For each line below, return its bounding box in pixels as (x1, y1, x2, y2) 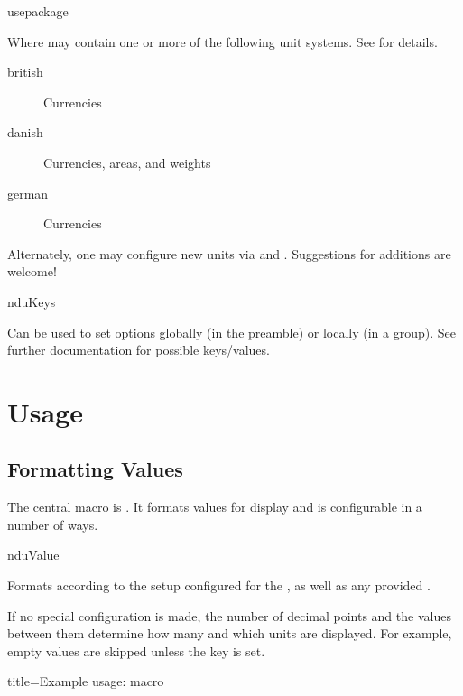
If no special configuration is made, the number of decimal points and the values (7, 606, 451, 625)
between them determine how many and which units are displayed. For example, (7, 624, 452, 643)
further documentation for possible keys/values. (7, 340, 270, 359)
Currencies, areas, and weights (43, 153, 211, 172)
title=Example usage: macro (7, 672, 164, 691)
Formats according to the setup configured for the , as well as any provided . (7, 576, 431, 595)
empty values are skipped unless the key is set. (7, 641, 265, 660)
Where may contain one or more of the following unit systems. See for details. (7, 32, 438, 51)
